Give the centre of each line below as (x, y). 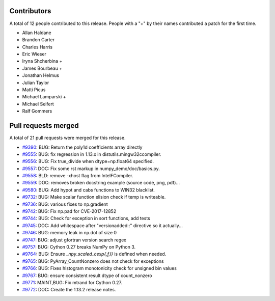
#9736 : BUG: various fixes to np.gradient (65, 204)
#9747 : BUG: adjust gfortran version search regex (74, 240)
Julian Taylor (36, 83)
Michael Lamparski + (44, 97)
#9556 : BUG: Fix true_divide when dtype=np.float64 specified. (88, 161)
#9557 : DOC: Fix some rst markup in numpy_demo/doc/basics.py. (91, 169)
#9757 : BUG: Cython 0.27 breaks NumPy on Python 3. (79, 247)
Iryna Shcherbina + (42, 61)
